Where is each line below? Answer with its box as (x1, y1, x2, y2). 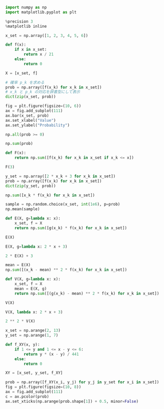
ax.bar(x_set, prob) (5, 113, 50, 118)
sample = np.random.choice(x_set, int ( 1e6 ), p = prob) (5, 202, 120, 207)
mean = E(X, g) (14, 286, 47, 291)
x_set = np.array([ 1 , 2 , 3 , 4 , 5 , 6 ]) (5, 33, 88, 38)
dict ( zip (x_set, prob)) (5, 94, 56, 100)
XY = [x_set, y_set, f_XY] (5, 370, 63, 376)
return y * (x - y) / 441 (24, 351, 79, 357)
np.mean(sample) (5, 207, 40, 212)
